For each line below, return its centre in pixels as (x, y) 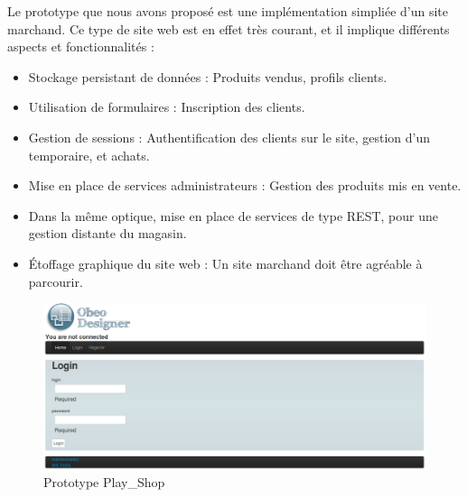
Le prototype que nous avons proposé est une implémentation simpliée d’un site (228, 11)
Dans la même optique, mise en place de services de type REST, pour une (233, 215)
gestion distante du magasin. (107, 233)
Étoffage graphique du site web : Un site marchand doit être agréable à (225, 263)
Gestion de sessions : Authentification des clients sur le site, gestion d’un (229, 137)
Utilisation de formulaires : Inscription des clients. (167, 107)
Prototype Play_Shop (104, 482)
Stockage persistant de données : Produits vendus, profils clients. (208, 76)
